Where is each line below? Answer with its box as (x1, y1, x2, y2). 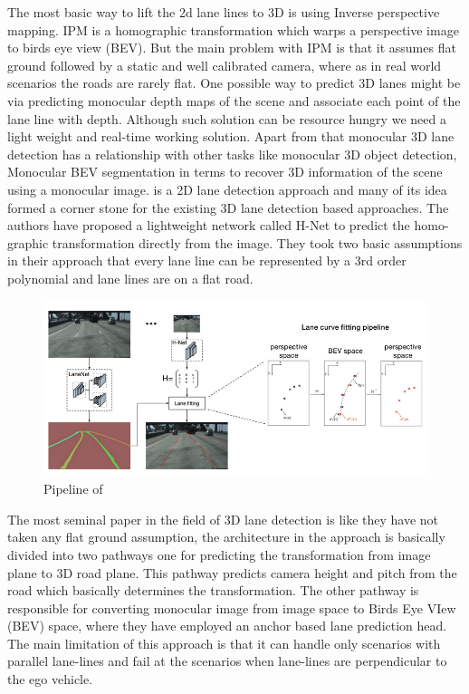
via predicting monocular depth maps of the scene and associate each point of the (7, 91, 461, 110)
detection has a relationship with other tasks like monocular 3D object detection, (7, 144, 457, 163)
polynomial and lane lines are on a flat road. (7, 268, 254, 287)
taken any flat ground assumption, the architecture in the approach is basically (7, 527, 445, 546)
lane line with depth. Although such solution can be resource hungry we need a (7, 109, 446, 128)
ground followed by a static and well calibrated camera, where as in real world (7, 55, 442, 74)
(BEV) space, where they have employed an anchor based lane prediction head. (7, 616, 447, 635)
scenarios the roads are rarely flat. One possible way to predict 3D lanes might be (7, 73, 461, 92)
